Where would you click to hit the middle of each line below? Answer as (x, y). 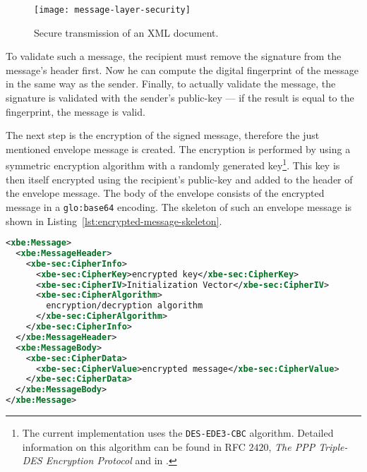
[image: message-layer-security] (112, 10)
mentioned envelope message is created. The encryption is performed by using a (178, 149)
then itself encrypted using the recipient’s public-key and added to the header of (179, 179)
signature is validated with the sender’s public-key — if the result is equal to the (180, 98)
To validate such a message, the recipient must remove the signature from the (174, 56)
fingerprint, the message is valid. (76, 111)
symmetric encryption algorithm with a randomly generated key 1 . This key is (173, 164)
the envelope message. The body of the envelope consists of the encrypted (165, 193)
